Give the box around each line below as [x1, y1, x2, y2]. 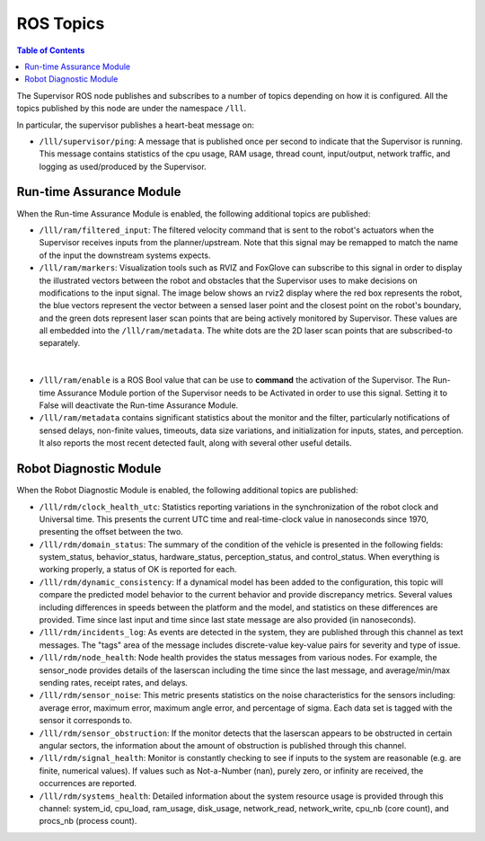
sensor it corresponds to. [39, 715, 133, 726]
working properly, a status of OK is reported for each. [39, 564, 237, 575]
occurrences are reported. [39, 778, 137, 789]
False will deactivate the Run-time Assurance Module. [39, 400, 239, 411]
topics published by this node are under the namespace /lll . [16, 103, 247, 114]
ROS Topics [16, 13, 105, 33]
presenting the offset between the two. [39, 527, 183, 537]
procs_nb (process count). [39, 816, 137, 827]
